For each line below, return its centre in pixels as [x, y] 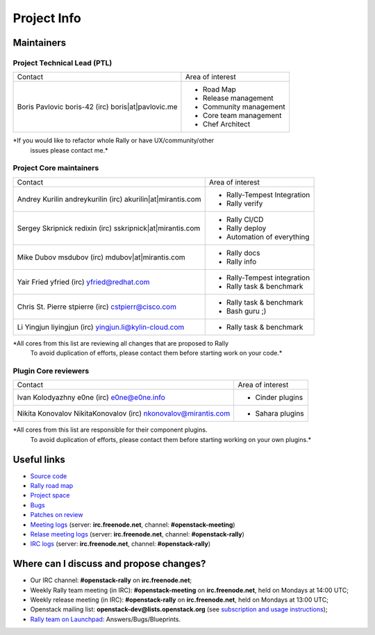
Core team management [242, 116]
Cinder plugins [279, 398]
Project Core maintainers [56, 168]
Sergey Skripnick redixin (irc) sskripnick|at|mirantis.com [109, 228]
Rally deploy [246, 228]
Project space [50, 496]
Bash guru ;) [246, 311]
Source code [49, 476]
